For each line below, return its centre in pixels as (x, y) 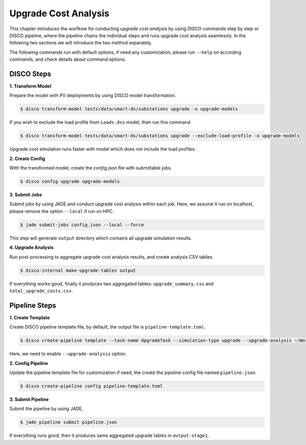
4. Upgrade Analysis (31, 247)
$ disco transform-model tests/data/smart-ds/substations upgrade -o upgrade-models (129, 109)
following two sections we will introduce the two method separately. (81, 43)
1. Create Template (30, 317)
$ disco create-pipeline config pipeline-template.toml (92, 386)
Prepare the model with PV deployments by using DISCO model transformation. (93, 96)
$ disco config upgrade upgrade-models (70, 182)
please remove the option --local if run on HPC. (62, 211)
